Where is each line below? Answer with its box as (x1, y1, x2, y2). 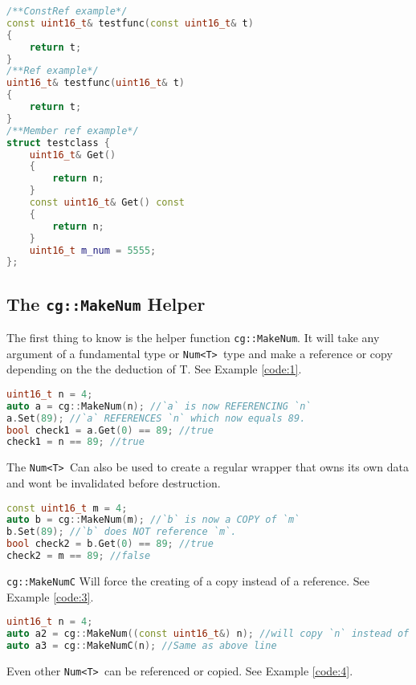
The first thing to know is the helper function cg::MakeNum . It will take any (6, 329, 380, 346)
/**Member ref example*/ (6, 124, 139, 137)
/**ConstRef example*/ (6, 6, 128, 17)
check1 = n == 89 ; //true (6, 436, 145, 448)
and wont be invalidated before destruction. (6, 474, 221, 491)
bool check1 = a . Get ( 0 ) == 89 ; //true (6, 424, 214, 436)
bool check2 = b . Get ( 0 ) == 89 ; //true (6, 538, 214, 550)
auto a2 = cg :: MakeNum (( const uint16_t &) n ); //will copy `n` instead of (6, 628, 410, 640)
